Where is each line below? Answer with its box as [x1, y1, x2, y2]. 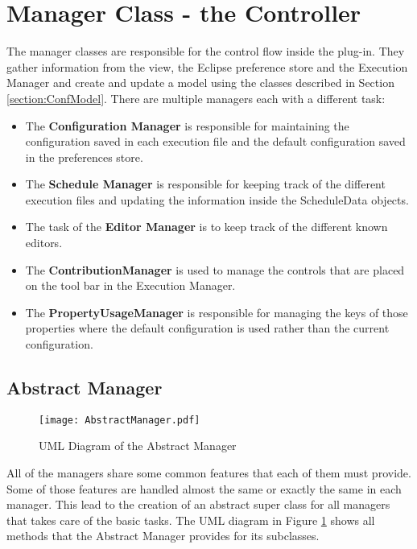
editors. [25, 234, 63, 251]
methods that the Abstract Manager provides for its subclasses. [6, 527, 320, 544]
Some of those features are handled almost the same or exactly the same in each [6, 480, 402, 497]
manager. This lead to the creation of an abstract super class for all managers [6, 496, 390, 513]
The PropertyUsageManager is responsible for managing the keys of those [25, 303, 408, 320]
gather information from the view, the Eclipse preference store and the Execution [6, 58, 408, 75]
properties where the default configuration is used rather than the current [25, 320, 390, 336]
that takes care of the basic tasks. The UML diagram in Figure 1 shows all [6, 511, 375, 528]
